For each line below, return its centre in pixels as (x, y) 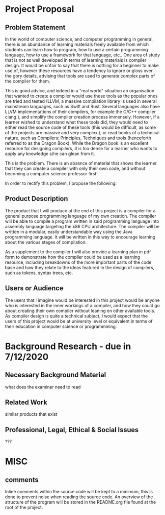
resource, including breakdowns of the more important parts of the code (78, 262)
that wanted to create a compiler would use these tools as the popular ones (82, 96)
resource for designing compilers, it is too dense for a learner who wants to (81, 148)
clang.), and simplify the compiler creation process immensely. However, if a (82, 117)
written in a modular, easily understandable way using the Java (69, 232)
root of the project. (24, 508)
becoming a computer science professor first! (52, 174)
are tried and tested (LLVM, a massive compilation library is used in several (81, 101)
